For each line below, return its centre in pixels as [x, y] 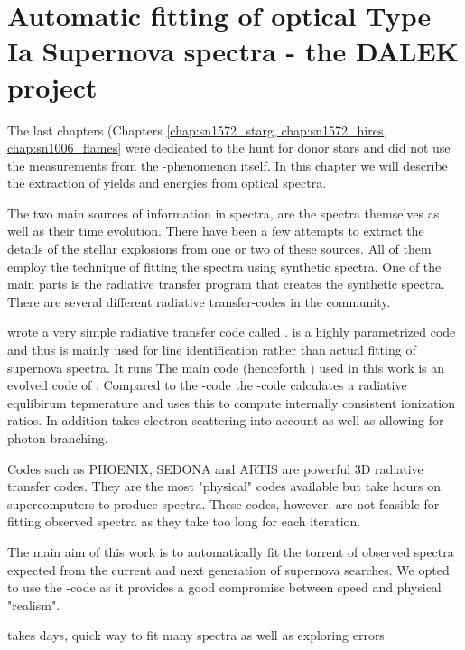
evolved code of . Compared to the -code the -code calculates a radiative [207, 385]
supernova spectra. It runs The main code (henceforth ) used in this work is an [226, 367]
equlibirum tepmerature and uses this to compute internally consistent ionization [232, 402]
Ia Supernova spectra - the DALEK [233, 51]
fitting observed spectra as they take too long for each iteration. [184, 521]
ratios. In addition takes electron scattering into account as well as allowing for [226, 420]
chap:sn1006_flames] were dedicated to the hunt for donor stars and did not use [229, 148]
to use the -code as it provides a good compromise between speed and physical [224, 587]
